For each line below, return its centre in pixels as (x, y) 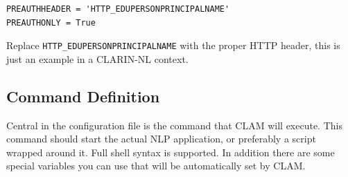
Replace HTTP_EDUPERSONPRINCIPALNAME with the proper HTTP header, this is (173, 45)
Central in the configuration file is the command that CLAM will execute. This (174, 125)
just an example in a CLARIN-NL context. (97, 58)
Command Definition (83, 96)
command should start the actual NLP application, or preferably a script (161, 139)
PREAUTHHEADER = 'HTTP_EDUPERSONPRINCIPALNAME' (118, 9)
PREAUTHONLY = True (51, 22)
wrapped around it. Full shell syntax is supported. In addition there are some (171, 152)
